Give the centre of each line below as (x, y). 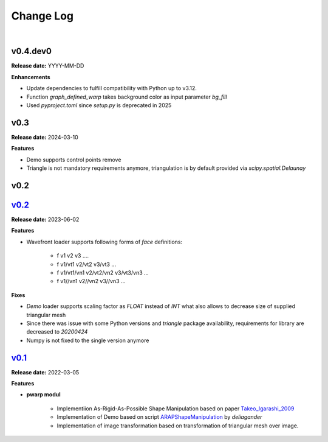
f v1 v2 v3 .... (73, 256)
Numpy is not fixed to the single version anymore (88, 340)
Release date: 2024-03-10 (45, 137)
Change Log (43, 16)
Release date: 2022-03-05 (45, 372)
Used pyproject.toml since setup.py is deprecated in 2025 (99, 105)
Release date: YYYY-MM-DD (48, 66)
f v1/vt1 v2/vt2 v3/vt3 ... (87, 264)
